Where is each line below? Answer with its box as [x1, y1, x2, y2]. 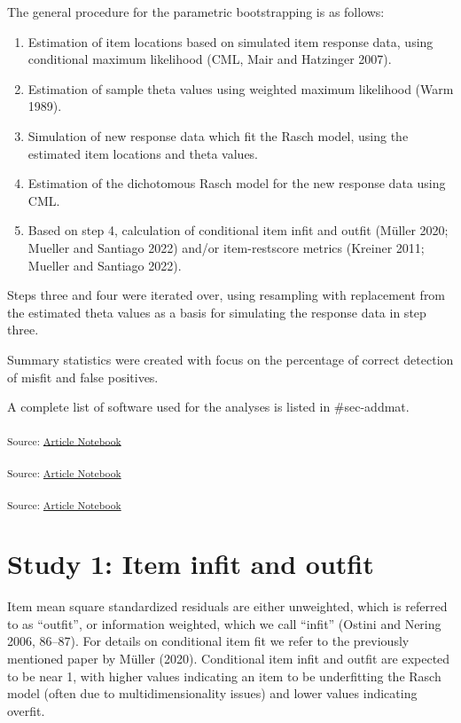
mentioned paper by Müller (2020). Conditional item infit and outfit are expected [7, 648, 450, 667]
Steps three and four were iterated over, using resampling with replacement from [7, 286, 446, 304]
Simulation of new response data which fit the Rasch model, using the [27, 126, 409, 145]
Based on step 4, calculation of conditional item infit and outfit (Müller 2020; [27, 221, 449, 240]
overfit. [7, 701, 45, 719]
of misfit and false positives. [7, 367, 159, 386]
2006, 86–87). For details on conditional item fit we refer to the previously [7, 632, 410, 650]
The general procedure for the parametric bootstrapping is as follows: [7, 3, 385, 20]
